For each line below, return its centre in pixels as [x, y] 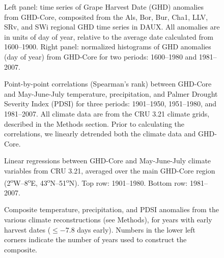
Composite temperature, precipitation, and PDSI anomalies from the [111, 209]
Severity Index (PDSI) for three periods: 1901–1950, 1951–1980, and [110, 104]
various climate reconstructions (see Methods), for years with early [108, 219]
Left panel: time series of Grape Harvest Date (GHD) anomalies [104, 7]
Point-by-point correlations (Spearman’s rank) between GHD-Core [108, 84]
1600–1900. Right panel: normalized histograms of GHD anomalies [108, 47]
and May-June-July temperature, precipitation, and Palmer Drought [111, 93]
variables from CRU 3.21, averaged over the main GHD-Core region [110, 170]
